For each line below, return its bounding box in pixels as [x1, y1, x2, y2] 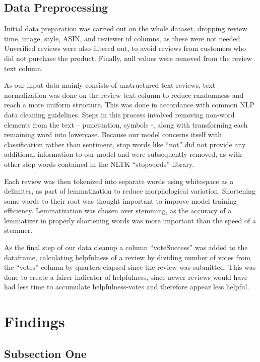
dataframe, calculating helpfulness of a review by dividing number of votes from [4, 252, 250, 262]
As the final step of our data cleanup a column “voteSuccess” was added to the [4, 242, 248, 253]
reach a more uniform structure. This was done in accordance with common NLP [4, 99, 255, 110]
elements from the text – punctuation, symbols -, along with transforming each [4, 119, 248, 130]
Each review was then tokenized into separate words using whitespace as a [4, 175, 234, 186]
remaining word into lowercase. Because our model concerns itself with [4, 129, 222, 140]
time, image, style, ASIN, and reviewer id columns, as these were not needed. [4, 33, 242, 43]
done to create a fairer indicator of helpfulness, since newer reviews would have [4, 271, 248, 282]
